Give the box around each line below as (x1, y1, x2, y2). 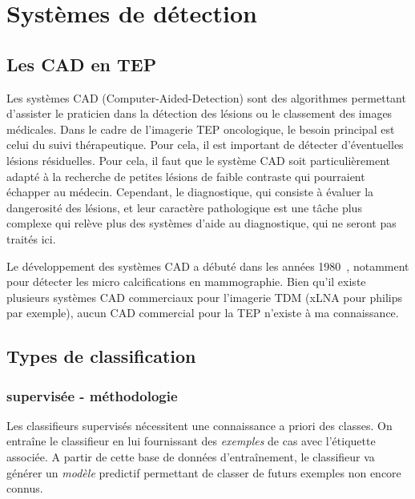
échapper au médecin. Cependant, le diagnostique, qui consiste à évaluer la (6, 183, 374, 200)
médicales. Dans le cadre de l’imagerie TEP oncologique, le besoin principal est (6, 120, 395, 137)
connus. (6, 480, 43, 497)
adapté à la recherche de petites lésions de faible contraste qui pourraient (6, 167, 365, 184)
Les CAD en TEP (6, 51, 157, 76)
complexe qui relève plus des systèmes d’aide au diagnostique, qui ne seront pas (6, 215, 397, 231)
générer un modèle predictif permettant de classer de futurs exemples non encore (6, 464, 401, 481)
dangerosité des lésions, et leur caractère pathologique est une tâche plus (6, 199, 362, 215)
